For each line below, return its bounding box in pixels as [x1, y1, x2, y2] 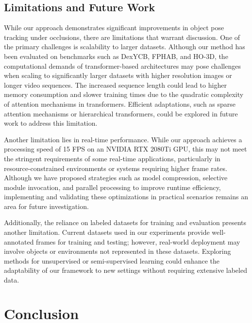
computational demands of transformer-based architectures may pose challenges [4, 60, 241, 71]
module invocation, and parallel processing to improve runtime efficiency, [4, 182, 221, 192]
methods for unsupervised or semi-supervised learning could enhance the [4, 255, 220, 266]
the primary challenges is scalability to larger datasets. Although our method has [4, 41, 245, 52]
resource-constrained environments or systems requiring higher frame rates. [4, 163, 227, 173]
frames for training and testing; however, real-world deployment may [36, 236, 240, 247]
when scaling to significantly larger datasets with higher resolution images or [4, 70, 232, 80]
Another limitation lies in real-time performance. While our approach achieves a [4, 134, 242, 144]
